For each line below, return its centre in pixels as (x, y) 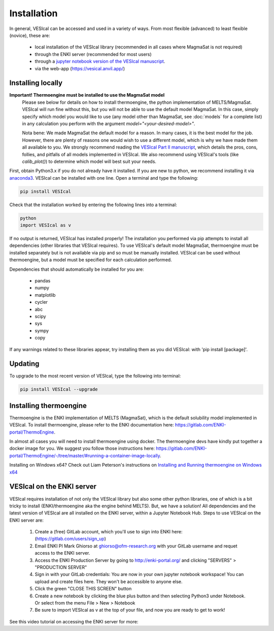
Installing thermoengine (48, 405)
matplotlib (45, 295)
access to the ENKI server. (62, 553)
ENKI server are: (27, 520)
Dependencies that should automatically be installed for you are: (77, 269)
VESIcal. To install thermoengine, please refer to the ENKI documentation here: (92, 425)
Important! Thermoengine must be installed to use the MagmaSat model (87, 95)
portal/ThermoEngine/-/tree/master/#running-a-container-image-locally (85, 455)
